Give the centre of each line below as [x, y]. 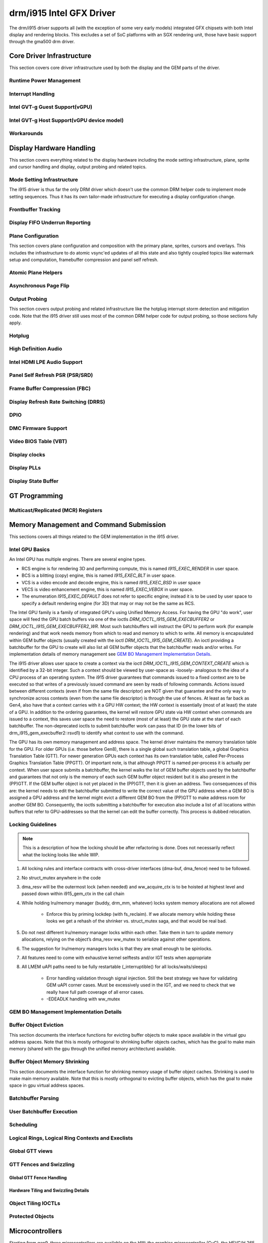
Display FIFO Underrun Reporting [50, 223]
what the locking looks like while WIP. [61, 855]
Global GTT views [31, 1151]
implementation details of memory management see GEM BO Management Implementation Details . [110, 654]
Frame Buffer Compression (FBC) [50, 388]
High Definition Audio [36, 349]
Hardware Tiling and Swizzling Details [49, 1190]
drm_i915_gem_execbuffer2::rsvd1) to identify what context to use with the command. [97, 733]
